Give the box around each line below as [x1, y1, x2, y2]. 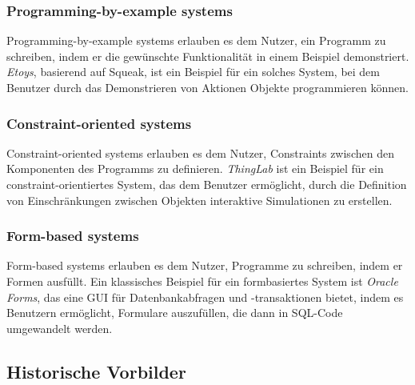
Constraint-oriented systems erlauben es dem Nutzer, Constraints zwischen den [6, 144, 394, 161]
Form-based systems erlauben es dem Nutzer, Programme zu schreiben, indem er [6, 257, 403, 274]
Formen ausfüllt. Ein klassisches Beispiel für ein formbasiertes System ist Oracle [6, 273, 398, 289]
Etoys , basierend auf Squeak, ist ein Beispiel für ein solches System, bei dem [6, 63, 380, 80]
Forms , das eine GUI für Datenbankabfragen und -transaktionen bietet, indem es [6, 288, 404, 305]
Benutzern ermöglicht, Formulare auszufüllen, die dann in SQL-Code [6, 304, 343, 321]
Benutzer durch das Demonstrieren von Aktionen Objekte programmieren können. [6, 79, 409, 95]
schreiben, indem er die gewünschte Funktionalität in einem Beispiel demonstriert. [6, 47, 409, 64]
